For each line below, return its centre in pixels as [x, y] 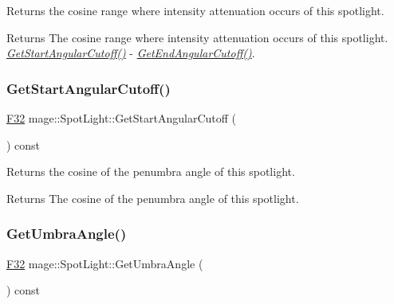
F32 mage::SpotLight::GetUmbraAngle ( [105, 263]
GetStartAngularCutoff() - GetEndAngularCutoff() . [131, 53]
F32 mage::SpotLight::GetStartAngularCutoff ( [122, 118]
